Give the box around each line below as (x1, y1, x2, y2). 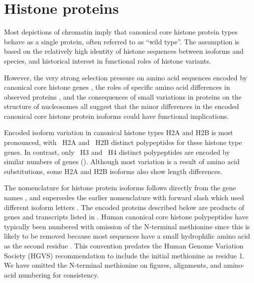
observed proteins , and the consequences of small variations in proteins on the (4, 91, 242, 102)
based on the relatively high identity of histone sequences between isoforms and (4, 46, 244, 56)
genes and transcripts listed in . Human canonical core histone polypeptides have (4, 212, 249, 222)
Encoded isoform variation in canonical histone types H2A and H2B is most (4, 127, 233, 138)
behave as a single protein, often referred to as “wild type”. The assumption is (4, 36, 240, 46)
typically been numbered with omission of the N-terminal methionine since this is (4, 221, 250, 231)
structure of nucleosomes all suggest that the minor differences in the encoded (4, 101, 239, 111)
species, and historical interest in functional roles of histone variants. (4, 55, 211, 66)
